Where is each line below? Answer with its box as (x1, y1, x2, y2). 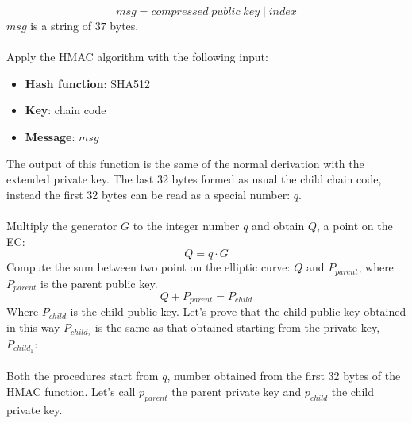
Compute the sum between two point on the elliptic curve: (6, 259, 291, 275)
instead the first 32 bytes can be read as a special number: (6, 186, 291, 202)
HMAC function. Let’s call (6, 383, 136, 399)
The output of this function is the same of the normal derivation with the (6, 155, 364, 171)
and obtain (252, 217, 305, 233)
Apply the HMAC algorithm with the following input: (6, 48, 268, 65)
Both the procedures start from (6, 367, 159, 384)
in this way (6, 319, 60, 336)
